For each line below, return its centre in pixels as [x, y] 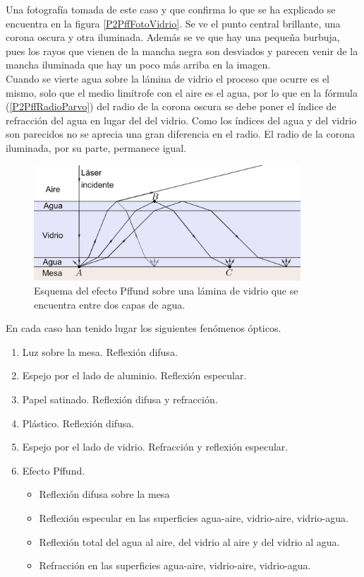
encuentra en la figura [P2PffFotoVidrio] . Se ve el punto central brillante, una [173, 23]
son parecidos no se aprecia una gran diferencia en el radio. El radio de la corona [180, 134]
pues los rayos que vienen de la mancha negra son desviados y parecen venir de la [182, 50]
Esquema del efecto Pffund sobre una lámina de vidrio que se [166, 290]
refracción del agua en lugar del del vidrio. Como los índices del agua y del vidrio [181, 120]
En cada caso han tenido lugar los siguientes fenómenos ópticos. [144, 328]
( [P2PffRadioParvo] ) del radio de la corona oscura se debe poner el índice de [171, 106]
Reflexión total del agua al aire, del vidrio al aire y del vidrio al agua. [189, 541]
